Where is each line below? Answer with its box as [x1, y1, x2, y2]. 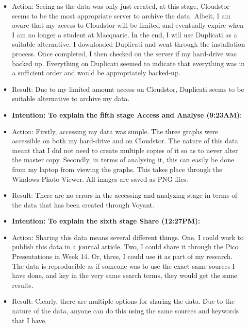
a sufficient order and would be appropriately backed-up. [12, 68, 181, 78]
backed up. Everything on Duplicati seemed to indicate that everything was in [12, 58, 245, 68]
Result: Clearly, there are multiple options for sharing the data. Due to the [12, 296, 235, 306]
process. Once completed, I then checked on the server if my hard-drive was [12, 48, 237, 58]
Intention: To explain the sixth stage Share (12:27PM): [12, 216, 200, 226]
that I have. [12, 315, 47, 325]
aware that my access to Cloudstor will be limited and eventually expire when [12, 20, 244, 30]
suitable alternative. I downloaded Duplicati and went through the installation [12, 39, 245, 49]
